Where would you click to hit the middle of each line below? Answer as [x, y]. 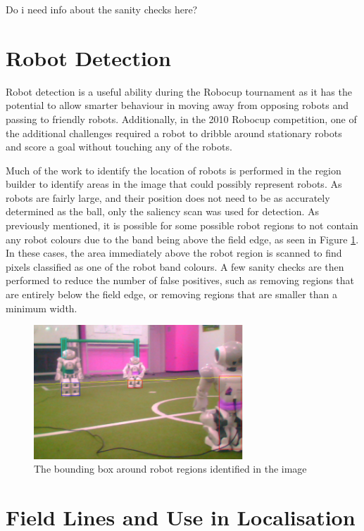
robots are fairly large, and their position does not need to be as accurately [168, 197]
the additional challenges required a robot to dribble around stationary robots [174, 133]
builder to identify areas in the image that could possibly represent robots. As [174, 184]
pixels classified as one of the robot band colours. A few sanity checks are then [175, 266]
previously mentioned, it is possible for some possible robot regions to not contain [182, 225]
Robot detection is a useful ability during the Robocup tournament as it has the [179, 91]
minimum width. [42, 308]
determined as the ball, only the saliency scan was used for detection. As [163, 211]
